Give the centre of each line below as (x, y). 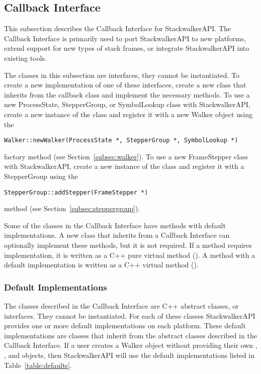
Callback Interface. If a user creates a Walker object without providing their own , (131, 345)
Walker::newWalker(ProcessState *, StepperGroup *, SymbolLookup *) (121, 141)
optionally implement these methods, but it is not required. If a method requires (128, 245)
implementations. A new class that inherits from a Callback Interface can (117, 235)
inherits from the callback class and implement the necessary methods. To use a (127, 94)
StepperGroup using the (41, 176)
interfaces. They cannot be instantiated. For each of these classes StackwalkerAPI (130, 315)
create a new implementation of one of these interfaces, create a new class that (125, 85)
